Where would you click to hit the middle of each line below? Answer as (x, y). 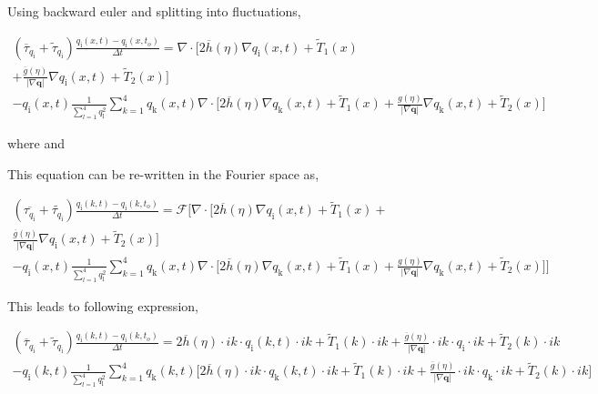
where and (36, 143)
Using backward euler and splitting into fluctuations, (154, 11)
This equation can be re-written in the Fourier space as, (163, 173)
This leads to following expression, (103, 305)
